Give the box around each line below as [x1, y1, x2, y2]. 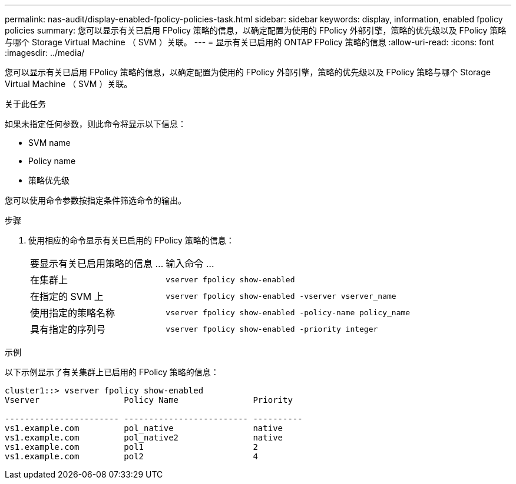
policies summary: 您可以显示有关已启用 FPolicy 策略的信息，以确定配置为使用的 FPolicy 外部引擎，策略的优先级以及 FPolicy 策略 [5, 25, 507, 35]
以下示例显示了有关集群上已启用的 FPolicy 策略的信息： [5, 367, 219, 377]
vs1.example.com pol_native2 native [5, 433, 283, 442]
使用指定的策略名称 [30, 307, 115, 319]
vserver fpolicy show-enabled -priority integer [166, 324, 378, 333]
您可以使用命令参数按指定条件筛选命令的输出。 [5, 195, 186, 205]
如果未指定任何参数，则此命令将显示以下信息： [5, 119, 186, 129]
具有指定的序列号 [30, 323, 106, 335]
